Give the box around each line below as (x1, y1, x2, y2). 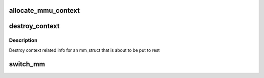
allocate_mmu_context (9, 6, 80, 15)
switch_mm (9, 60, 45, 68)
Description (9, 37, 38, 44)
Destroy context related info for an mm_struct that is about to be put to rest (9, 47, 160, 53)
